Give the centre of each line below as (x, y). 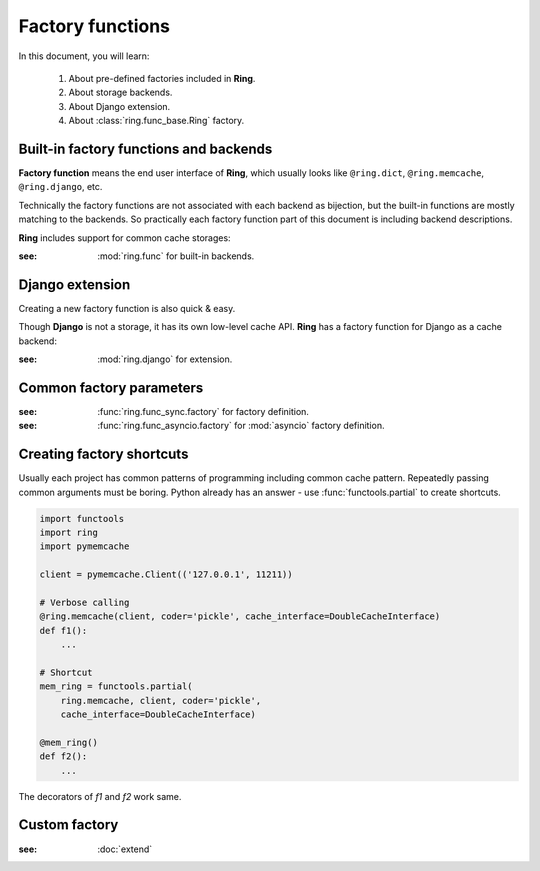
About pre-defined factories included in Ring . (162, 78)
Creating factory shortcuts (103, 454)
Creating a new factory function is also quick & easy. (127, 308)
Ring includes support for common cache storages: (124, 237)
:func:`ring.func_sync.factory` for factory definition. (203, 411)
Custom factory (68, 825)
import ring (69, 533)
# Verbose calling (84, 602)
